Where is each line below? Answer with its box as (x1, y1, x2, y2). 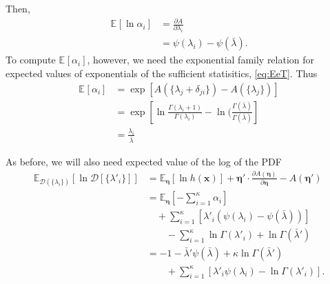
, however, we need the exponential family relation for (87, 52, 315, 67)
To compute (6, 52, 56, 67)
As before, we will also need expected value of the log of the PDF (6, 154, 282, 168)
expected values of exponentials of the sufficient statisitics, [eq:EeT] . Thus (6, 66, 318, 81)
